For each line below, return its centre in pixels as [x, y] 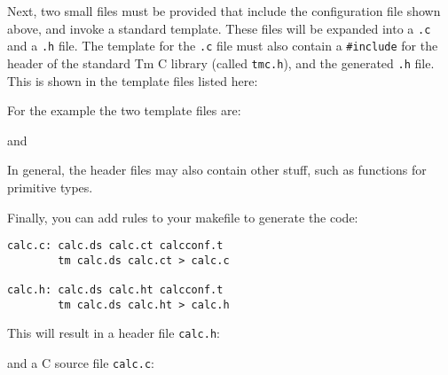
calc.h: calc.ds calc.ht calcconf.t [115, 290]
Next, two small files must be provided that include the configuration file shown [224, 11]
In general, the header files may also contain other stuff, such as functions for [217, 170]
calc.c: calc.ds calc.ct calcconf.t [115, 246]
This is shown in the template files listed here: [133, 80]
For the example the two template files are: [124, 110]
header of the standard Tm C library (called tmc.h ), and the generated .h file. [221, 62]
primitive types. [50, 187]
